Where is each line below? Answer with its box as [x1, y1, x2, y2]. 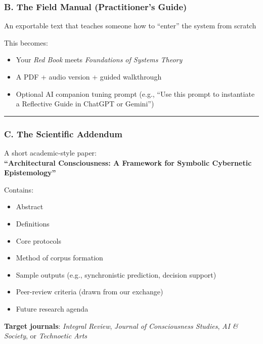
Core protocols [16, 235, 62, 246]
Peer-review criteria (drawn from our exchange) [16, 286, 163, 297]
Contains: [4, 184, 34, 195]
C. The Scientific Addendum [4, 127, 122, 140]
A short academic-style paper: [4, 147, 97, 158]
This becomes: [4, 37, 48, 48]
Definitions [16, 218, 50, 228]
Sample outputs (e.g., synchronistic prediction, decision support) [16, 269, 216, 280]
